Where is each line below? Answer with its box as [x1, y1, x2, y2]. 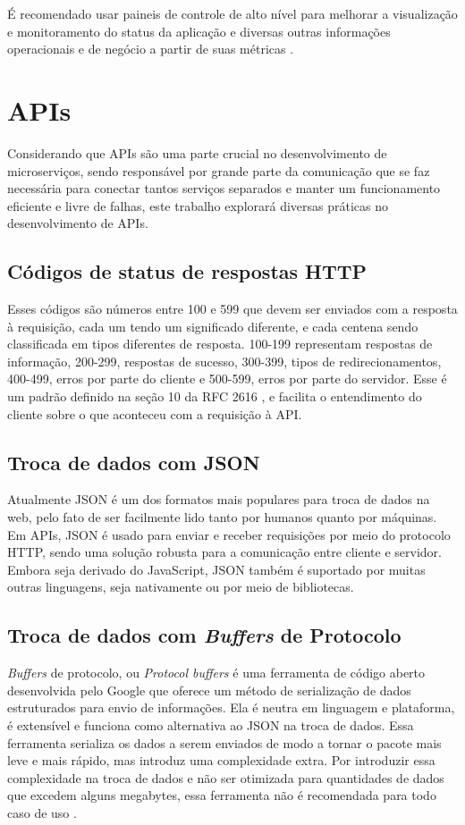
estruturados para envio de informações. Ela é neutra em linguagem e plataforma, [7, 698, 455, 717]
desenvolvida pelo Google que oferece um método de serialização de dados [7, 680, 411, 699]
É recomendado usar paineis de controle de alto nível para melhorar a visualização [7, 4, 458, 22]
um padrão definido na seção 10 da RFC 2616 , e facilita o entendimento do [7, 387, 422, 406]
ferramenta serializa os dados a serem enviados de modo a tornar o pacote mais [7, 733, 442, 752]
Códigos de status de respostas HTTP [7, 257, 368, 285]
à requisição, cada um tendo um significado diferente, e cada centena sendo [7, 316, 418, 335]
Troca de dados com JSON [7, 448, 260, 476]
